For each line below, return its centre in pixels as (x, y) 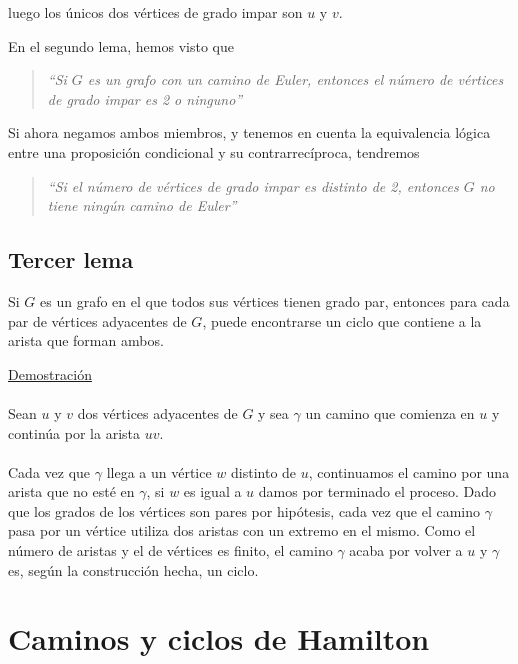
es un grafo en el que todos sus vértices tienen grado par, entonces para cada (275, 300)
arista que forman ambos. (86, 340)
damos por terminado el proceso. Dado (377, 491)
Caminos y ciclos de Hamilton (219, 638)
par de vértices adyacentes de (97, 320)
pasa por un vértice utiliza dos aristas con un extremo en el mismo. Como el (242, 530)
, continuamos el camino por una (409, 471)
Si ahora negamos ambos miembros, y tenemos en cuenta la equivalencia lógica (249, 132)
